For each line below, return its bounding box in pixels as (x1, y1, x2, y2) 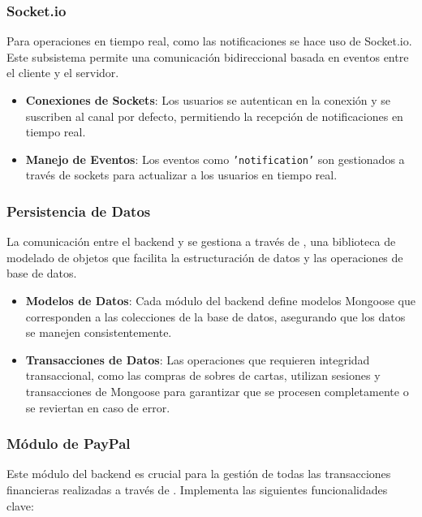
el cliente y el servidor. (6, 64, 119, 81)
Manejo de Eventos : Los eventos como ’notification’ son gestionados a (25, 150, 405, 167)
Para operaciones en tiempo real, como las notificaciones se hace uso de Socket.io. (6, 32, 412, 50)
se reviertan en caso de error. (25, 399, 170, 416)
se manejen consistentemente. (25, 324, 172, 341)
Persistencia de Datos (6, 200, 151, 221)
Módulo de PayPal (6, 433, 131, 454)
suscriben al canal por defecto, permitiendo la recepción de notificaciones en (25, 107, 403, 124)
